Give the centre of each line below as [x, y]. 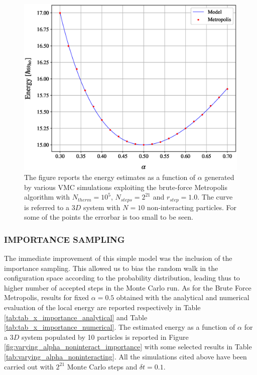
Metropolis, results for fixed [47, 297]
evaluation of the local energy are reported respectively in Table [102, 307]
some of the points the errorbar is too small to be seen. [109, 217]
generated [219, 177]
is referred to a [47, 207]
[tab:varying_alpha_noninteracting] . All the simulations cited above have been [125, 356]
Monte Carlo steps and [102, 366]
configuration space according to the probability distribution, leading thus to [122, 278]
